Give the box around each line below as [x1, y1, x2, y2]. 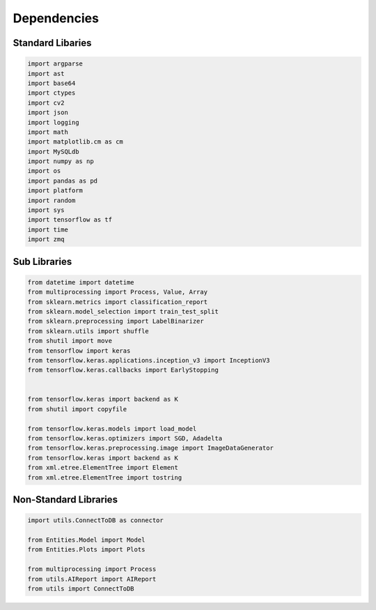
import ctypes [27, 89, 76, 97]
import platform [27, 187, 84, 195]
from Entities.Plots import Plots [27, 546, 146, 554]
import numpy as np [27, 158, 94, 165]
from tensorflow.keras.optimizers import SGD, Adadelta [27, 434, 223, 443]
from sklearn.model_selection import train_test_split [27, 307, 219, 315]
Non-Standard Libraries [13, 494, 118, 505]
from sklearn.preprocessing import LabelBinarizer [27, 317, 205, 326]
